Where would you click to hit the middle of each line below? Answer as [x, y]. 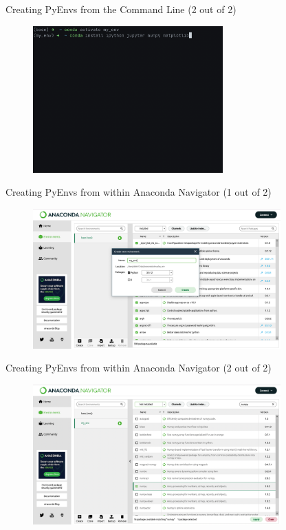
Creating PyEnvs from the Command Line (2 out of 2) [121, 9]
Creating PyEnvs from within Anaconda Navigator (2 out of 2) [139, 368]
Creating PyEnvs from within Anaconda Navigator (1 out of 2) [139, 192]
